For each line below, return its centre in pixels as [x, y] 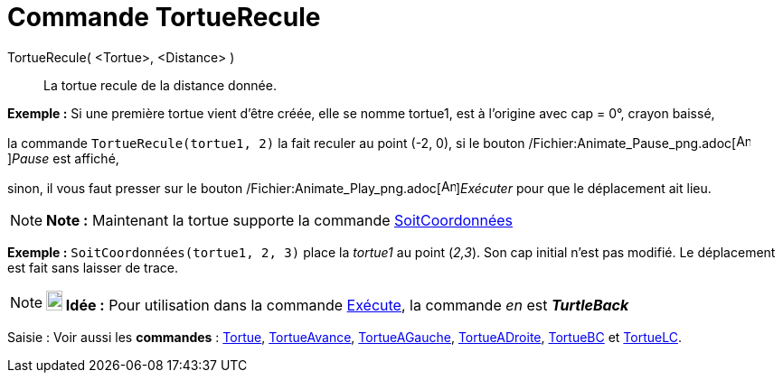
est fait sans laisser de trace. [93, 267]
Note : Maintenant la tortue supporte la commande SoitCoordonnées [280, 220]
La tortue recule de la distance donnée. [160, 85]
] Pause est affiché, [63, 158]
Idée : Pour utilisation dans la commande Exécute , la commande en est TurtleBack [347, 305]
